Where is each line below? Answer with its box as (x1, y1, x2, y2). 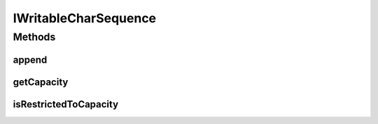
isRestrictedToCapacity (13, 98, 119, 110)
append (13, 54, 48, 65)
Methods (13, 31, 56, 43)
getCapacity (13, 76, 69, 88)
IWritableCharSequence (13, 10, 157, 26)
